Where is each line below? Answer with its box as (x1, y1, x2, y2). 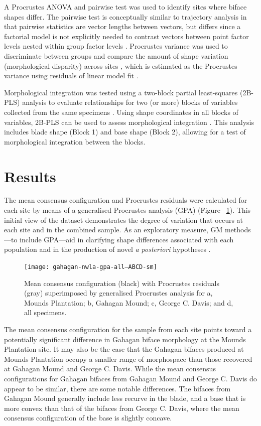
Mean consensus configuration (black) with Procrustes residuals (24, 277, 220, 288)
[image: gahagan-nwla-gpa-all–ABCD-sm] (24, 263, 157, 270)
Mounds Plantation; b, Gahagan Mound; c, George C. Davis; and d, (24, 297, 233, 308)
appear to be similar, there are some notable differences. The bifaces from (4, 383, 231, 393)
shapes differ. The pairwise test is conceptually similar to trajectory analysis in (4, 11, 247, 22)
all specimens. (24, 307, 67, 318)
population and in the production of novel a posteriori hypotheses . (4, 244, 211, 254)
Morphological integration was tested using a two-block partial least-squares (4, 87, 238, 97)
